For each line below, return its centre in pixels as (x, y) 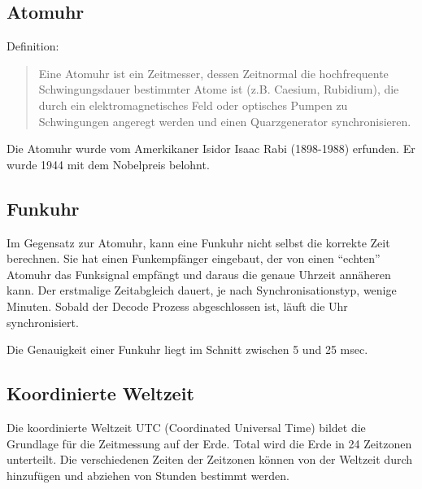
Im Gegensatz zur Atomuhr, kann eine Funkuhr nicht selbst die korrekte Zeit (198, 242)
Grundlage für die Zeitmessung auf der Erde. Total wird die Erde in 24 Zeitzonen (209, 443)
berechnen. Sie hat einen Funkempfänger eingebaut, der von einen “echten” (194, 258)
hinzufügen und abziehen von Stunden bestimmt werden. (148, 475)
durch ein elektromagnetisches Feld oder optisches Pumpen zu (193, 105)
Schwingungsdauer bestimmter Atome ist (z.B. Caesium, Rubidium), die (219, 89)
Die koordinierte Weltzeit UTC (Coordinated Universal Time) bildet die (186, 427)
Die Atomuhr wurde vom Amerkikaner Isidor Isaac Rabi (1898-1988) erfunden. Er (211, 148)
